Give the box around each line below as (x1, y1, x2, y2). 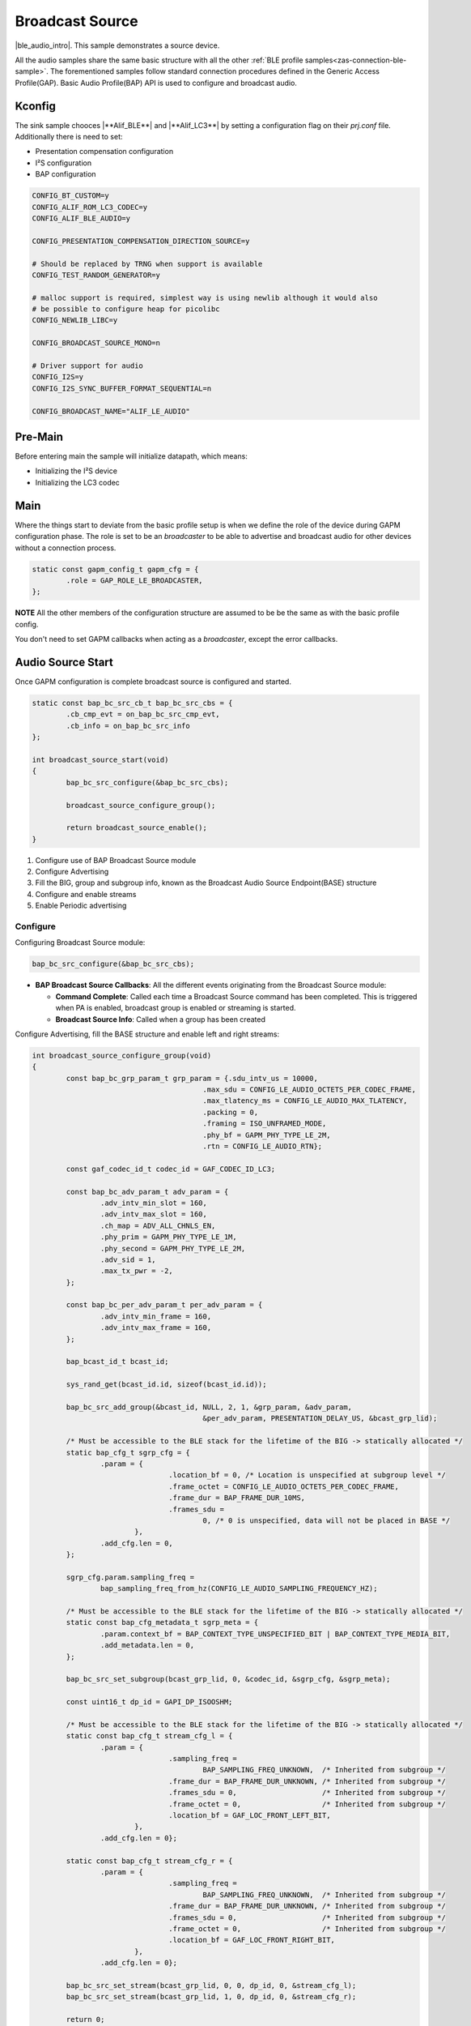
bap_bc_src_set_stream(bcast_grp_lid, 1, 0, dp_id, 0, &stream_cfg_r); (66, 1992, 357, 2002)
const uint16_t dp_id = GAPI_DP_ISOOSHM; (66, 1698, 233, 1707)
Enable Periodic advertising (35, 900, 127, 911)
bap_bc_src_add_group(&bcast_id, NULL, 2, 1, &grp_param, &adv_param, (66, 1402, 352, 1412)
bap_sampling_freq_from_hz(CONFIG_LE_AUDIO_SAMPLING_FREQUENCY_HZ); (100, 1584, 378, 1593)
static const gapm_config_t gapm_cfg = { (32, 564, 199, 574)
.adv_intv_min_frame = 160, (100, 1311, 212, 1321)
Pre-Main (15, 430, 64, 443)
